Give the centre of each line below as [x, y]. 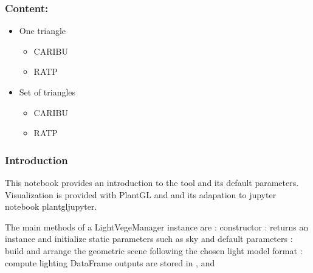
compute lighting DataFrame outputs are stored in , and [110, 262]
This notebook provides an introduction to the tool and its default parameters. [152, 182]
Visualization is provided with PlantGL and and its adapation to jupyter [141, 194]
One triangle [43, 31]
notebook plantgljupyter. [51, 206]
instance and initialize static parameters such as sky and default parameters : [149, 239]
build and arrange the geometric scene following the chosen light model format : [154, 250]
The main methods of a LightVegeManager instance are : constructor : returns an [157, 226]
